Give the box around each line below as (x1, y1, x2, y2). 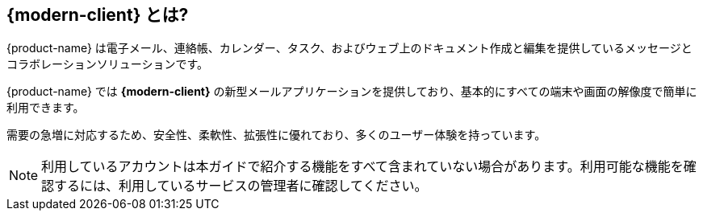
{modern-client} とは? (6, 5, 189, 25)
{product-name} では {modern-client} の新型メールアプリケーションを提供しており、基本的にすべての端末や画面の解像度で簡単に (6, 84, 697, 99)
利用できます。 (6, 100, 85, 115)
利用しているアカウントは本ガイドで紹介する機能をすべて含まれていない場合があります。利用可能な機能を (41, 158, 684, 175)
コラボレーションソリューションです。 (6, 57, 209, 72)
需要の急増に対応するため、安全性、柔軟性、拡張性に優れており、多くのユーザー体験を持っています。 (6, 128, 546, 142)
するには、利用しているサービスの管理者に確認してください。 (54, 178, 428, 194)
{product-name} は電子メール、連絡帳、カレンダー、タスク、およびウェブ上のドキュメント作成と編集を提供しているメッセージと (6, 41, 693, 55)
